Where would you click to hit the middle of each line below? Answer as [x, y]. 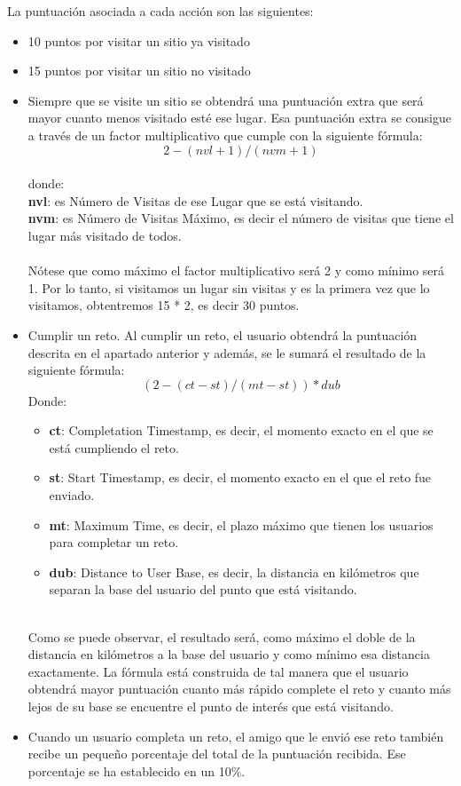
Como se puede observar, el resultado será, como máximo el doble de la [222, 636]
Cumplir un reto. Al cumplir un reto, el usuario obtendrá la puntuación [223, 334]
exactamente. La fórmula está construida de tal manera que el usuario [218, 671]
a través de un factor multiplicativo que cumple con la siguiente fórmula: [225, 135]
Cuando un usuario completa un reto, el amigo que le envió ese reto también [236, 736]
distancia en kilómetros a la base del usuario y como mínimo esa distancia [229, 654]
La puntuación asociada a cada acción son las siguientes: [160, 11]
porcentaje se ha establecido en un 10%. [137, 770]
